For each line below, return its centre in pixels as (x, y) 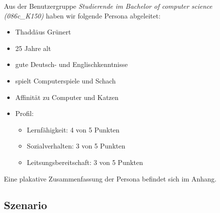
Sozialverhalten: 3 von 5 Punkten (76, 146)
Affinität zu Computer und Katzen (67, 97)
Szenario (26, 205)
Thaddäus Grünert (43, 32)
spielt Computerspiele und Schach (65, 80)
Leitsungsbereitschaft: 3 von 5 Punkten (85, 162)
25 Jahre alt (33, 48)
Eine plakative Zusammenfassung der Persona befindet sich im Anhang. (110, 178)
